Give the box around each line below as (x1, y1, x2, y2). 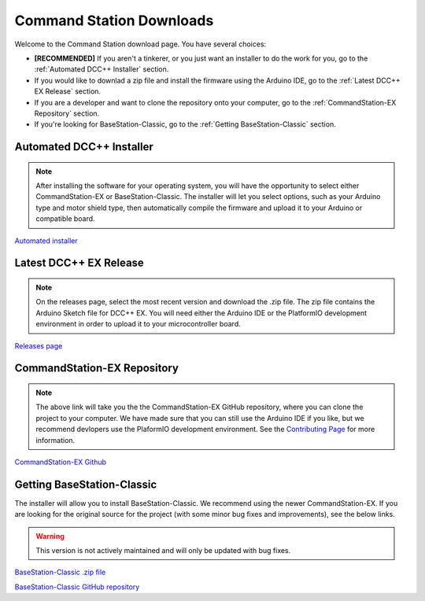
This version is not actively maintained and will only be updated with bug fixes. (35, 546, 291, 555)
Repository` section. (34, 109, 100, 118)
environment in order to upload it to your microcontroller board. (35, 319, 241, 329)
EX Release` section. (34, 87, 102, 96)
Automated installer (14, 236, 78, 245)
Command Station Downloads (14, 12, 214, 29)
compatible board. (35, 214, 95, 223)
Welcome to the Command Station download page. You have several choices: (14, 39, 267, 49)
